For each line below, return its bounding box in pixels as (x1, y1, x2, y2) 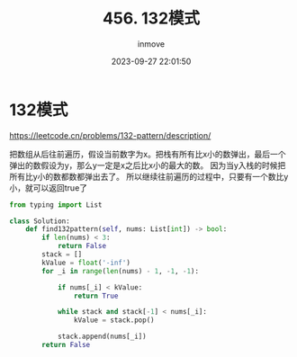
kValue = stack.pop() (73, 316, 155, 325)
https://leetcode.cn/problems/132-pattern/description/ (9, 129, 211, 140)
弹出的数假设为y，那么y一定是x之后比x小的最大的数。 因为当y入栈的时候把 (9, 159, 286, 171)
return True (73, 291, 119, 300)
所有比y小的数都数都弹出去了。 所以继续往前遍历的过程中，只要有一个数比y (9, 171, 289, 182)
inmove (138, 38, 165, 49)
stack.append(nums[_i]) (57, 332, 147, 342)
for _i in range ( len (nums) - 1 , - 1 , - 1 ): (41, 266, 200, 275)
